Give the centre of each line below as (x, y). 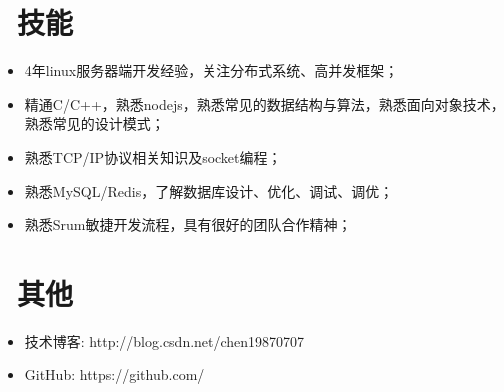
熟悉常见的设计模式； (94, 123)
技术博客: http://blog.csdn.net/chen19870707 (164, 340)
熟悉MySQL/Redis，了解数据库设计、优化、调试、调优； (209, 190)
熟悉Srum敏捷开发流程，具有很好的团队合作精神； (188, 224)
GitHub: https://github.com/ (114, 374)
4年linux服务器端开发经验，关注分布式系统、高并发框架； (211, 70)
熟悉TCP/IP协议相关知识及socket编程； (153, 156)
